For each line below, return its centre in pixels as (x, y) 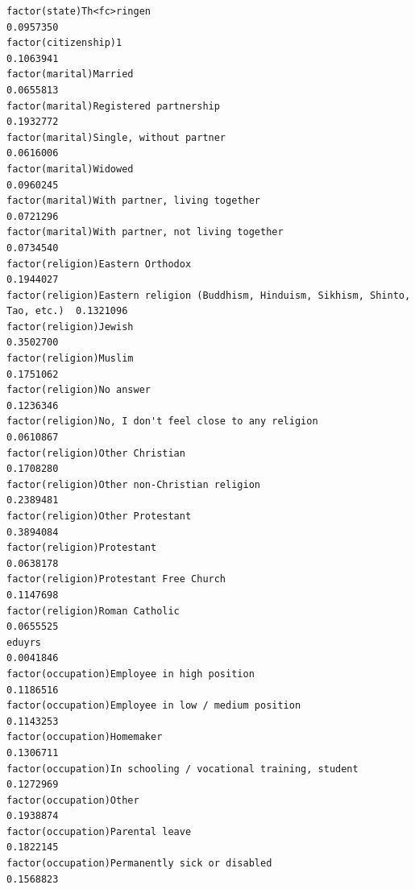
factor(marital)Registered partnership (113, 106)
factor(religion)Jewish (70, 327)
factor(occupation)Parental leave (99, 831)
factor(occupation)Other (73, 800)
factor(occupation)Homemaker (85, 737)
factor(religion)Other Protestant (99, 516)
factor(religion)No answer (79, 390)
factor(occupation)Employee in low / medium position (154, 706)
